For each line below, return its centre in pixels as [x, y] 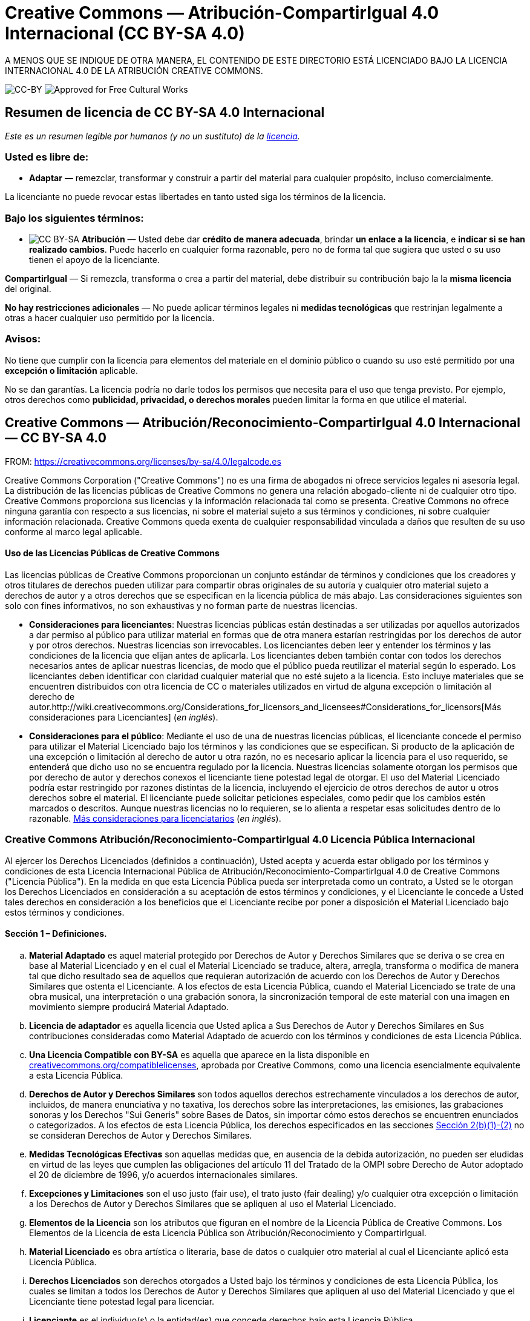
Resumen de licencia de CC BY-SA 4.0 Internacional [165, 113]
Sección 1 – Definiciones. [56, 934]
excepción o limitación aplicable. [71, 370]
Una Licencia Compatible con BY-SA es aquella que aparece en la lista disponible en [199, 1054]
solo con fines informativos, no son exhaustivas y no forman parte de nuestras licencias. [181, 605]
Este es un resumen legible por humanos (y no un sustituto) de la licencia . [152, 136]
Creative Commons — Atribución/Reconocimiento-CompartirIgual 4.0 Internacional [263, 423]
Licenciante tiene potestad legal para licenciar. [122, 1301]
